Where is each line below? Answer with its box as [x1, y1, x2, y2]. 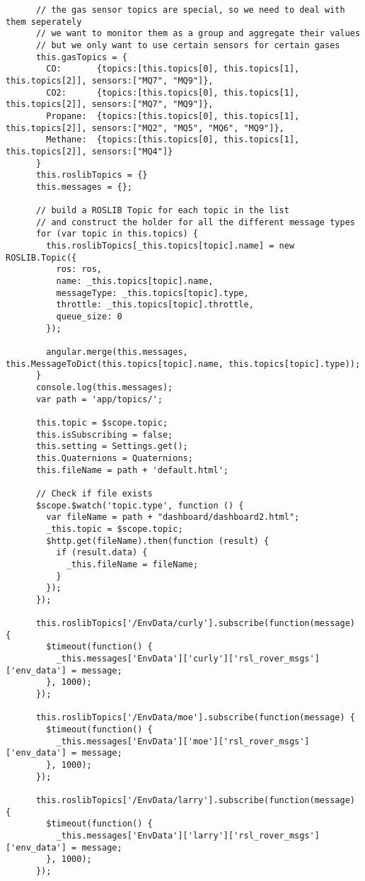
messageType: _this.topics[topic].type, [56, 288, 249, 298]
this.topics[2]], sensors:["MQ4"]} [6, 146, 173, 157]
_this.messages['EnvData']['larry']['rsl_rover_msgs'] [56, 830, 320, 841]
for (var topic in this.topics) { [35, 229, 199, 239]
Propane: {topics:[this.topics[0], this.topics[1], [46, 110, 300, 121]
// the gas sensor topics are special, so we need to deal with [35, 5, 345, 15]
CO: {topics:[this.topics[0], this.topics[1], [46, 64, 300, 74]
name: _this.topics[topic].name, [56, 276, 214, 287]
